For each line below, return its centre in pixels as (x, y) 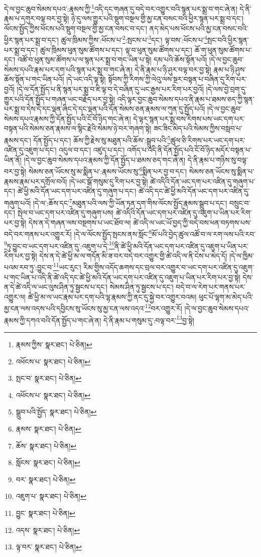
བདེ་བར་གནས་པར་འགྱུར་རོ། (38, 234)
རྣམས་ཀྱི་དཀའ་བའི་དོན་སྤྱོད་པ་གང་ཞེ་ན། (53, 320)
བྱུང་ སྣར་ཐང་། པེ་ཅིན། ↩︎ (45, 513)
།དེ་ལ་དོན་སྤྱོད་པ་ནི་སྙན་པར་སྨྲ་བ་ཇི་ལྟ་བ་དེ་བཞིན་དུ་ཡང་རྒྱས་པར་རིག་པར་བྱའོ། (110, 89)
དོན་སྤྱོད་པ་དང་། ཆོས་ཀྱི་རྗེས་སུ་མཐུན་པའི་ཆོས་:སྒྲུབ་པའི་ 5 (102, 139)
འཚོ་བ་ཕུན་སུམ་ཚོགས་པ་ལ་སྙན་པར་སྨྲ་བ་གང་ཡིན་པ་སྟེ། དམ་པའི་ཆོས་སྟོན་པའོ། (112, 59)
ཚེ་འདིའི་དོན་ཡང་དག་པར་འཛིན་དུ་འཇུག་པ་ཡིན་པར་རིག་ (184, 213)
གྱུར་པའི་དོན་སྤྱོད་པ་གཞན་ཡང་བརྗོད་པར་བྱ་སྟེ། (60, 99)
